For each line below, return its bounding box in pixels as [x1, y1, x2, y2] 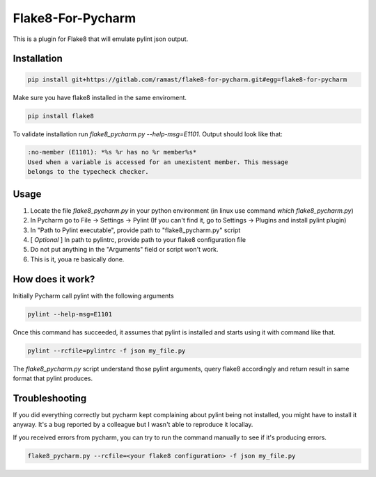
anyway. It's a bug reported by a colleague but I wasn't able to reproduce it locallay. [13, 421, 253, 429]
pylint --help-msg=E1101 [27, 310, 113, 318]
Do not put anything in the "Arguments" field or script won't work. [30, 245, 219, 254]
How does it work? [13, 273, 95, 285]
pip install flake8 [27, 112, 94, 120]
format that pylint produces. [13, 374, 93, 382]
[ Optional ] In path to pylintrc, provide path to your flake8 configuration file [30, 235, 246, 243]
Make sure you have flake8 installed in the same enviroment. [13, 93, 187, 102]
